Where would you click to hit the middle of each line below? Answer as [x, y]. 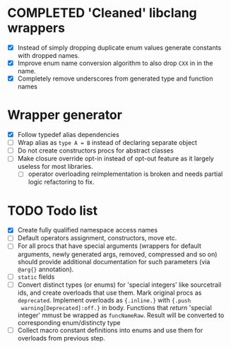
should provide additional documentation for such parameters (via [114, 261]
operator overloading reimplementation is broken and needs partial [125, 174]
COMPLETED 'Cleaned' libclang [102, 13]
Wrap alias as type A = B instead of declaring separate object [107, 143]
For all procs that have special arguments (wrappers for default [109, 246]
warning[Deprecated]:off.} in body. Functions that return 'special [116, 307]
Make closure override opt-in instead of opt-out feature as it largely [115, 159]
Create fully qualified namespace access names [87, 230]
